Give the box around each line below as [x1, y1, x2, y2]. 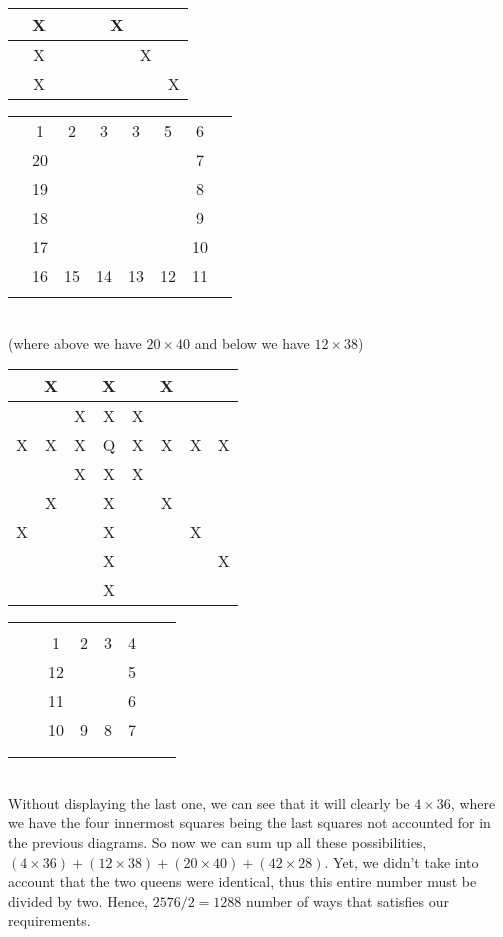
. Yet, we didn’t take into [324, 851, 479, 872]
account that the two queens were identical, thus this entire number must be [8, 871, 477, 892]
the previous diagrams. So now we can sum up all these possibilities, [8, 831, 427, 852]
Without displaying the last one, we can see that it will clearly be [8, 792, 410, 813]
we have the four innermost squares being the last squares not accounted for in [8, 812, 491, 833]
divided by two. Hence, [8, 890, 148, 911]
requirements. [8, 910, 91, 931]
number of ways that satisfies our [245, 890, 449, 911]
